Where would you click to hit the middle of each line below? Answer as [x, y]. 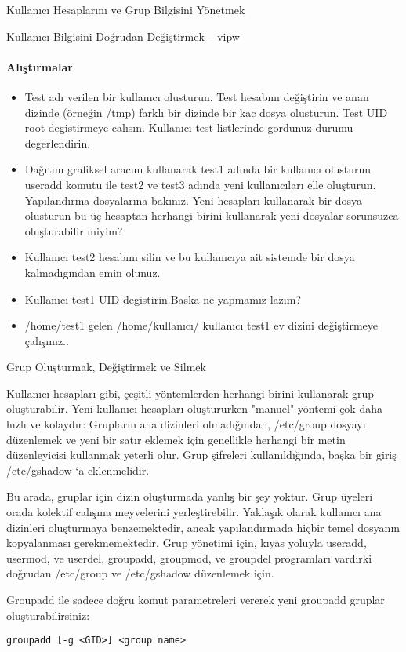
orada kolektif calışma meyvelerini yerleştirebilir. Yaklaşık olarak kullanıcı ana [194, 512]
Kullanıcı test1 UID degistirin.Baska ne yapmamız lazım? [163, 299]
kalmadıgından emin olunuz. [92, 272]
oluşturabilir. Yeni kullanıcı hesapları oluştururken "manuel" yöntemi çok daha [194, 408]
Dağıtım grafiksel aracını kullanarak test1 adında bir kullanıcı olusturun [198, 169]
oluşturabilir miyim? [74, 230]
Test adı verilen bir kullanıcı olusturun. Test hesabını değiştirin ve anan [197, 96]
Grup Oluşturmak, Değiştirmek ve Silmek [106, 367]
